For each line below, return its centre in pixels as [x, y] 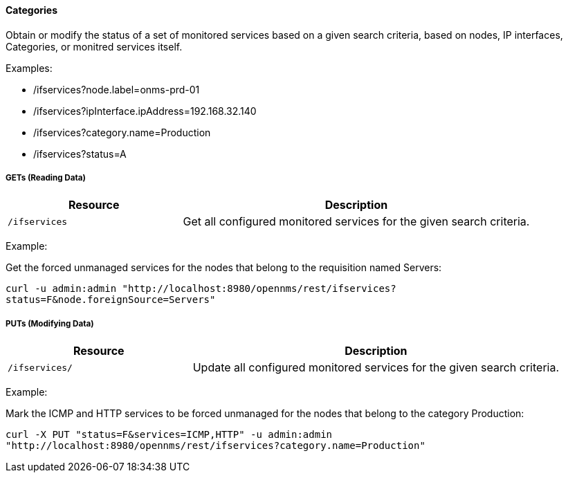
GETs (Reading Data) [46, 178]
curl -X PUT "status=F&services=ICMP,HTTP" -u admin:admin [169, 435]
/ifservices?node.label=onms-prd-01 [117, 89]
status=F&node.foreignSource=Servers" [111, 300]
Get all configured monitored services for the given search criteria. [356, 222]
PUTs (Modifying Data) [50, 323]
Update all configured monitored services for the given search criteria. [376, 368]
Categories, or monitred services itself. [94, 46]
